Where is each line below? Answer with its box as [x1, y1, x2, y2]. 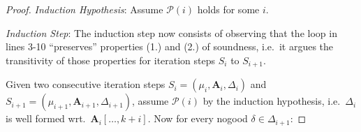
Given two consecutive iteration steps [6, 77, 165, 91]
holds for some [197, 2, 260, 16]
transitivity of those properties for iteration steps [6, 52, 216, 67]
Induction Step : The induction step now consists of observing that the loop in [6, 25, 337, 40]
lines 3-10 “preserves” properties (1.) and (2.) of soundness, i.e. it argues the [6, 39, 334, 54]
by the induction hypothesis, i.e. [202, 94, 341, 108]
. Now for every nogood [147, 111, 248, 126]
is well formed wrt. [6, 111, 86, 126]
